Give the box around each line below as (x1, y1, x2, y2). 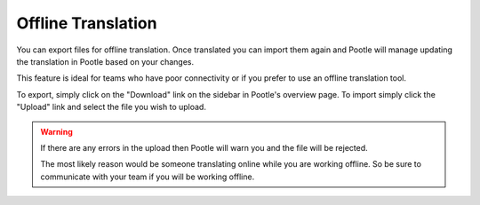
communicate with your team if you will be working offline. (40, 171, 255, 182)
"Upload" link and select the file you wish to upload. (16, 102, 206, 113)
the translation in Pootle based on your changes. (16, 56, 195, 67)
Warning (40, 126, 73, 137)
